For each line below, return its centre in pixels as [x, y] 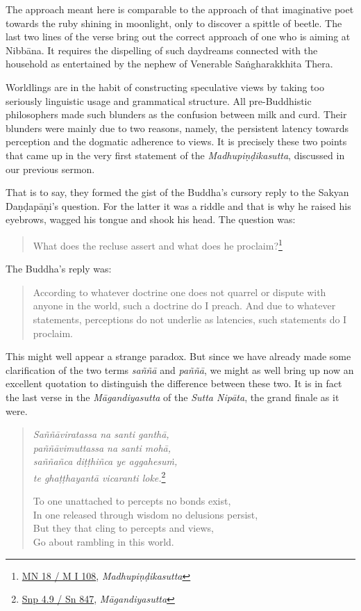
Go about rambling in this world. [103, 541]
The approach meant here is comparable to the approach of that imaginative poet [180, 9]
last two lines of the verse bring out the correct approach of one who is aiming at [178, 36]
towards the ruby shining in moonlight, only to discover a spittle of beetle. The [174, 23]
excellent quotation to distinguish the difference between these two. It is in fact [174, 383]
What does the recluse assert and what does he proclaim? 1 [158, 244]
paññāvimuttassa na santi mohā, [102, 447]
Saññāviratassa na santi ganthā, [101, 434]
